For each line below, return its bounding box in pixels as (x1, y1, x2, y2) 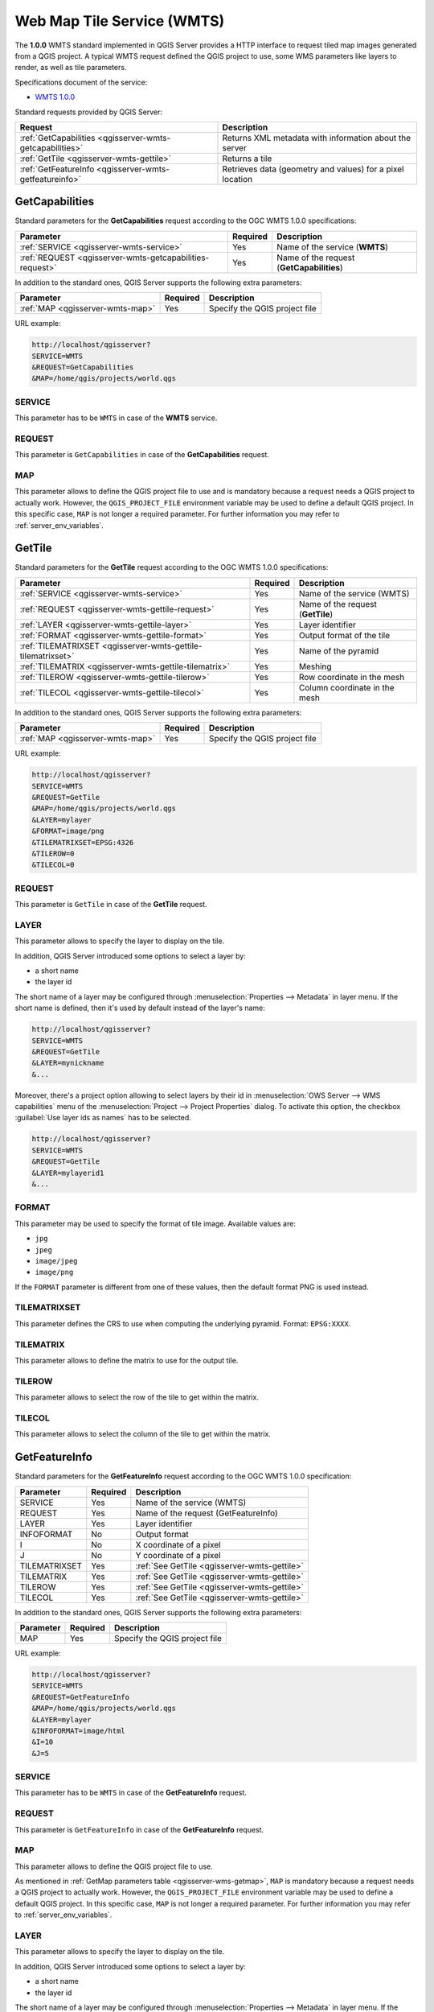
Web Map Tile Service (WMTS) (14, 12, 225, 30)
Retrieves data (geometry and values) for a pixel (222, 163, 404, 175)
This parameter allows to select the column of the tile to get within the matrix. (14, 1429, 271, 1439)
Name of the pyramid (298, 645, 379, 656)
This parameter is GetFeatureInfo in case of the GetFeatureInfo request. (14, 1824, 264, 1834)
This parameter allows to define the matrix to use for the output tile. (14, 1355, 239, 1365)
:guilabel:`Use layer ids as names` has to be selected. (14, 1113, 192, 1123)
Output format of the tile (298, 629, 391, 641)
